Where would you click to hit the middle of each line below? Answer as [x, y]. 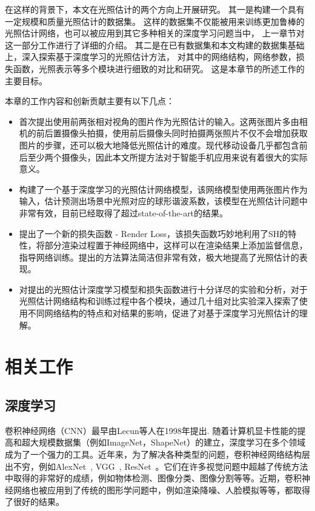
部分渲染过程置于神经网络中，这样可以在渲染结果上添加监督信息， [176, 245]
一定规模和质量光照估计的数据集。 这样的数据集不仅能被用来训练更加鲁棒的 [155, 21]
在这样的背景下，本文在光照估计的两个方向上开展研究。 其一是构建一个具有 [155, 9]
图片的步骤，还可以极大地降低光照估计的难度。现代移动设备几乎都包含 [159, 145]
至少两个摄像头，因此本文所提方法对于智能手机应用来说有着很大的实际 [167, 157]
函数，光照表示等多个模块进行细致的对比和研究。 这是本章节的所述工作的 [159, 68]
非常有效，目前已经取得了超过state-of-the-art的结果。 [124, 212]
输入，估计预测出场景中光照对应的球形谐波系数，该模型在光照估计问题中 [163, 201]
